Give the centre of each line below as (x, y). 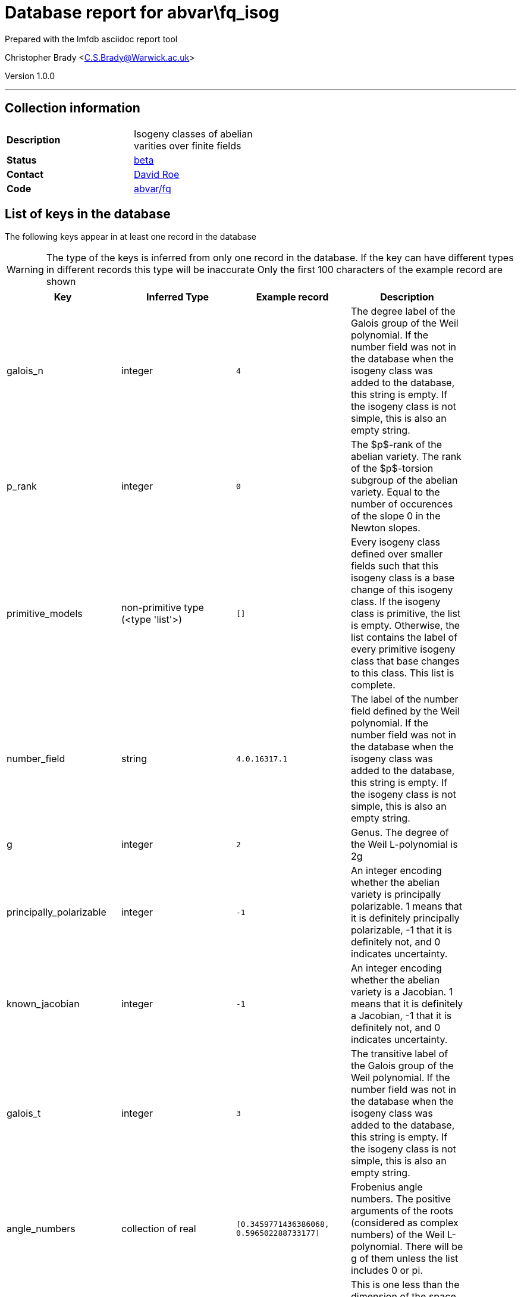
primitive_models (45, 614)
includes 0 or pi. (387, 1271)
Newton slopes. (386, 528)
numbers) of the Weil (398, 1235)
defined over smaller (397, 554)
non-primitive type (163, 608)
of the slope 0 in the (396, 516)
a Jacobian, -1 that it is (401, 1016)
